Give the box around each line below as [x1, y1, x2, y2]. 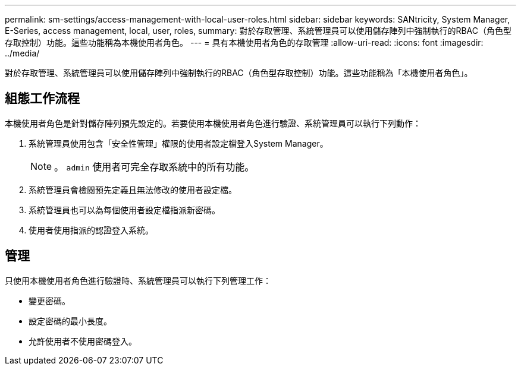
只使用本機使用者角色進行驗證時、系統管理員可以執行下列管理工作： [5, 275, 271, 286]
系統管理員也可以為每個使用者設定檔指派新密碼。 [29, 204, 220, 215]
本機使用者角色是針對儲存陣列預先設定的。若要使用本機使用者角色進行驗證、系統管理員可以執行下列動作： [5, 118, 421, 128]
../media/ [5, 48, 40, 58]
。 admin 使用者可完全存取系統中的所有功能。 [54, 160, 255, 173]
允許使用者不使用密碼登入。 [29, 336, 137, 346]
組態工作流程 [5, 91, 80, 106]
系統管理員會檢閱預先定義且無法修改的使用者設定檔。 [29, 184, 237, 195]
